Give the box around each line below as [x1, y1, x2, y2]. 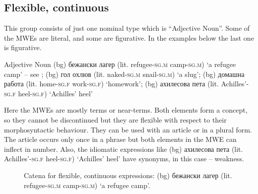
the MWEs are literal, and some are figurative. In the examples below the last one [4, 32, 254, 43]
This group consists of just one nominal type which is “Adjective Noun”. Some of [4, 23, 250, 33]
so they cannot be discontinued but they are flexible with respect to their [4, 114, 227, 125]
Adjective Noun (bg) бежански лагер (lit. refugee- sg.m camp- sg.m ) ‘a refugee [4, 59, 236, 69]
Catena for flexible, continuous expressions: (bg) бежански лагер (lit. [24, 170, 232, 180]
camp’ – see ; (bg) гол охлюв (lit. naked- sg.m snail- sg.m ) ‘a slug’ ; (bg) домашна [4, 68, 245, 79]
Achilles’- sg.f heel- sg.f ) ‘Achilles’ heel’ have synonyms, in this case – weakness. [4, 153, 244, 164]
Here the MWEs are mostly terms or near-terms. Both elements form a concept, [4, 105, 248, 115]
